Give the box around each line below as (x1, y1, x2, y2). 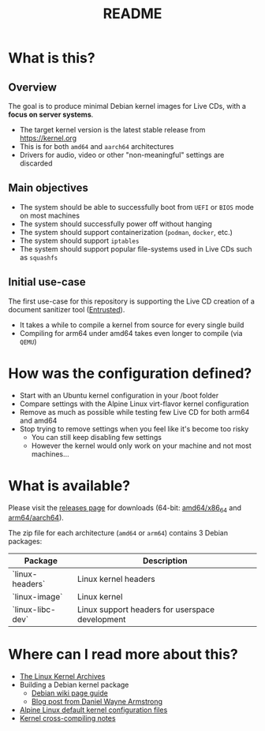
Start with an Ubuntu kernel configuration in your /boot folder (19, 390, 219, 400)
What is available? (8, 476, 131, 494)
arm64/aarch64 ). (8, 513, 65, 523)
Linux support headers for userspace (77, 604, 215, 615)
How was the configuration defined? (8, 364, 252, 382)
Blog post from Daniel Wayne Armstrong (31, 697, 163, 707)
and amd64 (19, 416, 58, 425)
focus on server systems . (8, 110, 94, 119)
